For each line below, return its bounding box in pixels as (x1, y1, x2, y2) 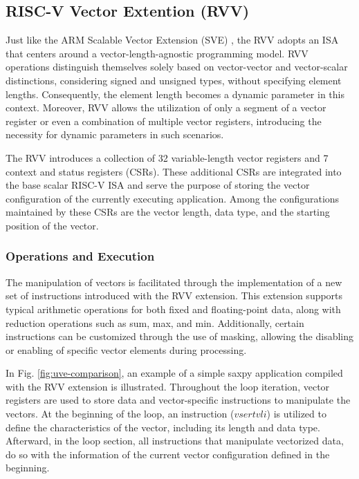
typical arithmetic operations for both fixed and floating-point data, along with (6, 301, 341, 316)
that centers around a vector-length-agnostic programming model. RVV (6, 46, 309, 60)
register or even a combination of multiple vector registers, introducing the (6, 113, 322, 128)
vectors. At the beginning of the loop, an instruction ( (6, 406, 234, 421)
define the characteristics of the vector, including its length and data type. (6, 420, 320, 434)
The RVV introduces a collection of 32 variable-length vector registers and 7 (6, 150, 329, 165)
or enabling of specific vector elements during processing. (6, 342, 247, 357)
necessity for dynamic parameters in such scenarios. (6, 127, 224, 142)
